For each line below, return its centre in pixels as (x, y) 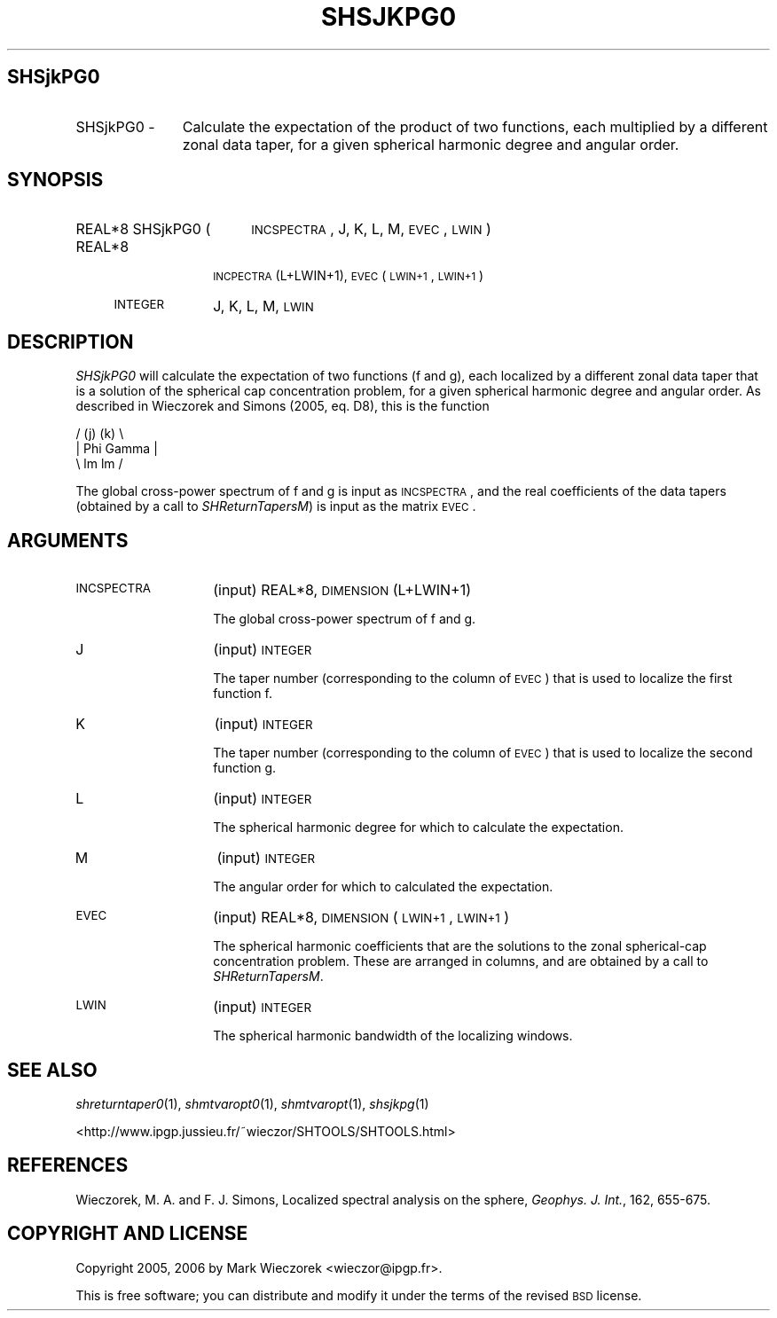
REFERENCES (68, 1165)
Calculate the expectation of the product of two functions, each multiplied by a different (475, 126)
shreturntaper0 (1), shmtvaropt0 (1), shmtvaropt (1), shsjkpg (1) (252, 1103)
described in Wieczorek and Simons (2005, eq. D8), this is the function (283, 406)
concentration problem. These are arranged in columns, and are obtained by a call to (461, 961)
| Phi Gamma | (117, 449)
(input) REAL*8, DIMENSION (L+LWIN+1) (342, 590)
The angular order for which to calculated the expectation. (383, 887)
